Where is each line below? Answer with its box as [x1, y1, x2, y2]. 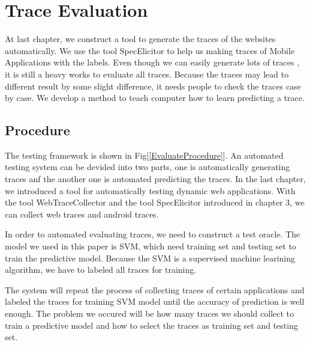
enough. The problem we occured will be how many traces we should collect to [5, 307, 294, 320]
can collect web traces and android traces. [5, 207, 159, 220]
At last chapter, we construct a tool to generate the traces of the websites [5, 32, 276, 45]
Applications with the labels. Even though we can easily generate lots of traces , [5, 56, 300, 69]
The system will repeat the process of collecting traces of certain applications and [5, 283, 305, 296]
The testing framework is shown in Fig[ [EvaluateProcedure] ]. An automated [5, 148, 284, 161]
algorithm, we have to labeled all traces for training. [5, 263, 197, 276]
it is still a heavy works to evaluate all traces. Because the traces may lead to [5, 67, 289, 80]
